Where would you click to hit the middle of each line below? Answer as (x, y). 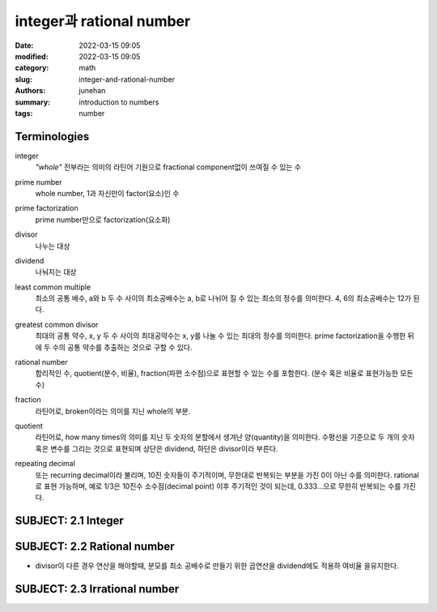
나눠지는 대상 (56, 272)
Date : (24, 45)
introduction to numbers (119, 102)
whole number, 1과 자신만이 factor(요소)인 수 (107, 193)
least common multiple (53, 287)
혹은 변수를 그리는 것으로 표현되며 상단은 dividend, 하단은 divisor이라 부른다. (157, 448)
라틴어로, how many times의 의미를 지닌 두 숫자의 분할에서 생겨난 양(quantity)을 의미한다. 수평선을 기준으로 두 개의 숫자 (225, 437)
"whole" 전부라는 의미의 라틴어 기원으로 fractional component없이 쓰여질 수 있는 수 (168, 167)
